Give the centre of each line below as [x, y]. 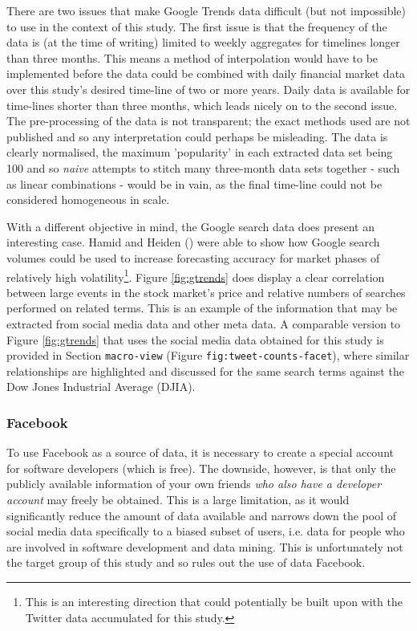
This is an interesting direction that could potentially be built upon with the [214, 601]
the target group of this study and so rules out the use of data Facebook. [186, 562]
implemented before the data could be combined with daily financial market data [206, 73]
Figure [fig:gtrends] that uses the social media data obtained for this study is [195, 339]
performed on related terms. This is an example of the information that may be [202, 308]
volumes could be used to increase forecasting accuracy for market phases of [193, 257]
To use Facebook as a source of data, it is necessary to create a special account [200, 452]
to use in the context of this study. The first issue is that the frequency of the [197, 26]
